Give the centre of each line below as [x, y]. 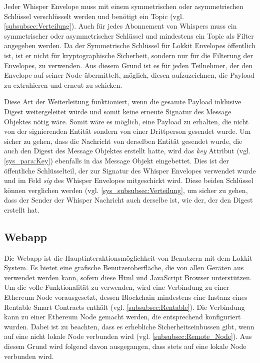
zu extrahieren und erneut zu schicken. [63, 84]
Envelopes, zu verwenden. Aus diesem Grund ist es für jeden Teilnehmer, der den [128, 65]
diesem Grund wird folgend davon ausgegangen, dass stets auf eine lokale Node [125, 346]
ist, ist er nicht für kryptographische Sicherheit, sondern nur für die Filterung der [128, 55]
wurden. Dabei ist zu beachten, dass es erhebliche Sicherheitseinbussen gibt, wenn [129, 326]
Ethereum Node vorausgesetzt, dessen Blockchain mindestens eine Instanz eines [126, 297]
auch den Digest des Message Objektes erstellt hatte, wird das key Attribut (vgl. [127, 151]
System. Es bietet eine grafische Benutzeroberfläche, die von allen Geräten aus [124, 267]
